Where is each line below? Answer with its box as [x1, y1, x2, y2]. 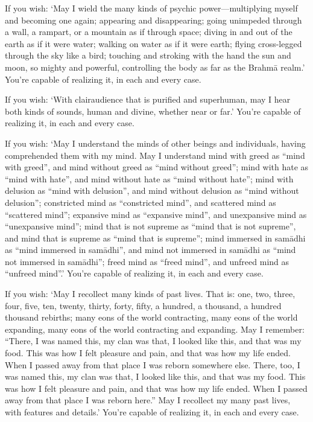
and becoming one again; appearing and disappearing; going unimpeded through [5, 13, 302, 26]
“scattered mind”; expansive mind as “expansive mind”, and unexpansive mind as [5, 208, 307, 220]
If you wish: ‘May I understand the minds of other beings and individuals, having [5, 136, 306, 149]
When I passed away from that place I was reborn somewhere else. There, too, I [5, 358, 300, 371]
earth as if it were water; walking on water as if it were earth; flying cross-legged [5, 37, 302, 50]
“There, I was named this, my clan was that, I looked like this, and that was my [5, 334, 302, 347]
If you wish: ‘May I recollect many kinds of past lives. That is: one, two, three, [5, 287, 296, 300]
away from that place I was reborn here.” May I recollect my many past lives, [5, 394, 291, 406]
